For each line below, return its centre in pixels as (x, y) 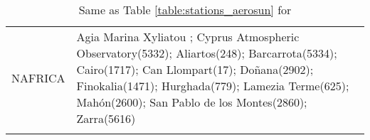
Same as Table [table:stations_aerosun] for (185, 10)
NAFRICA (38, 77)
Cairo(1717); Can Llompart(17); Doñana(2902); (195, 69)
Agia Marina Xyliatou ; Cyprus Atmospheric (188, 37)
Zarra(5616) (106, 118)
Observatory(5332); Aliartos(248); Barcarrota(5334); (207, 53)
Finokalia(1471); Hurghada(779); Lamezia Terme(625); (213, 86)
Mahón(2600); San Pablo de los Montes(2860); (192, 102)
